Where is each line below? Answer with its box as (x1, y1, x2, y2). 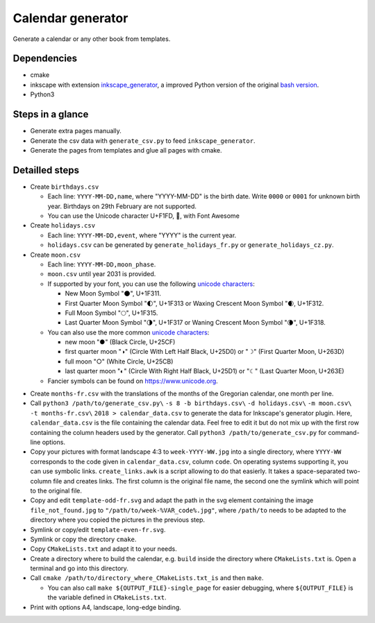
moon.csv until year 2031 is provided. (47, 270, 156, 278)
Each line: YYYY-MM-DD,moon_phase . (47, 260, 156, 268)
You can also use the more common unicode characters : (47, 328, 210, 336)
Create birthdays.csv (30, 182, 99, 191)
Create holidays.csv (30, 221, 96, 230)
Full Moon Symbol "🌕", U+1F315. (65, 309, 158, 317)
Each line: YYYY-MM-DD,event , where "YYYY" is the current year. (47, 231, 237, 239)
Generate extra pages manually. (30, 127, 122, 135)
